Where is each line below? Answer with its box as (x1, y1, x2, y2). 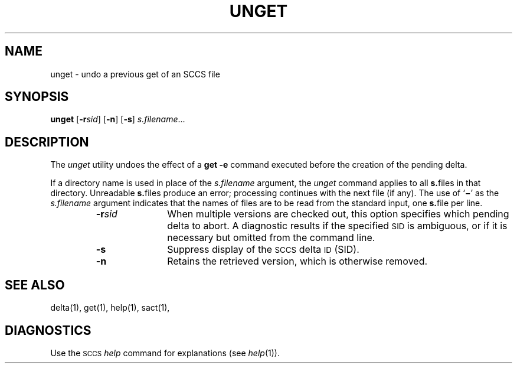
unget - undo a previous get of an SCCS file (50, 69, 220, 79)
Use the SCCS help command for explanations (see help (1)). (50, 347, 280, 358)
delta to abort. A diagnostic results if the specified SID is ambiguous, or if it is (167, 220, 508, 232)
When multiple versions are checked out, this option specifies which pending (167, 208, 509, 220)
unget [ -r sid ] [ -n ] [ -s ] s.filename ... (50, 114, 185, 125)
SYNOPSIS (5, 89, 69, 105)
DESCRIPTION (5, 134, 89, 149)
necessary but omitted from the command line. (167, 232, 375, 244)
